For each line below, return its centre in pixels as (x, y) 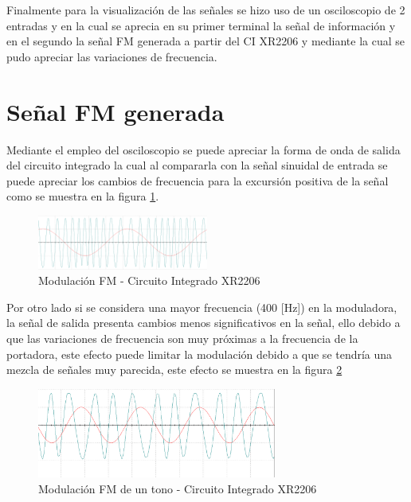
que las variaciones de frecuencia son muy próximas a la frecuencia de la (182, 338)
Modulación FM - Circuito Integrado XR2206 (149, 280)
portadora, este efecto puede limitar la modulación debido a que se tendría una (200, 354)
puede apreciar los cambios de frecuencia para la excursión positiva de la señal (198, 180)
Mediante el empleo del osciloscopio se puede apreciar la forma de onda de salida (204, 149)
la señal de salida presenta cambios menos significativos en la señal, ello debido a (204, 323)
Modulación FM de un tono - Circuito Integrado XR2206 (178, 488)
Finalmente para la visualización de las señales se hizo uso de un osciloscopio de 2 (206, 10)
